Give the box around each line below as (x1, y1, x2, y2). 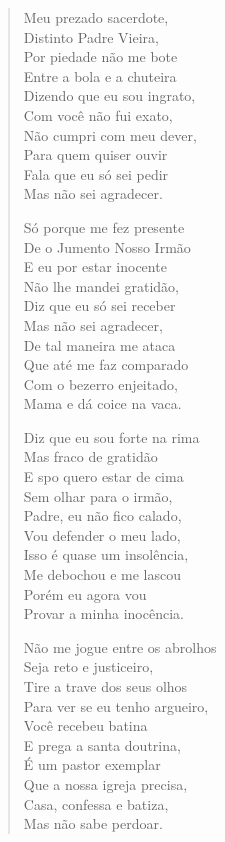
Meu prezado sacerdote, (23, 7, 169, 27)
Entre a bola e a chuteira (23, 65, 177, 86)
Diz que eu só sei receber (23, 295, 176, 316)
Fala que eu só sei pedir (23, 163, 169, 184)
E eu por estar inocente (23, 256, 167, 277)
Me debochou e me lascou (23, 564, 181, 585)
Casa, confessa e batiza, (23, 793, 169, 814)
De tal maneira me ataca (23, 334, 176, 355)
